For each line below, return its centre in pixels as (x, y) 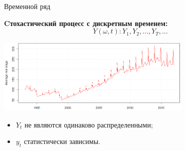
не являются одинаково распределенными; (88, 124)
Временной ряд (27, 6)
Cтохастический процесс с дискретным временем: (86, 23)
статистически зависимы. (62, 141)
